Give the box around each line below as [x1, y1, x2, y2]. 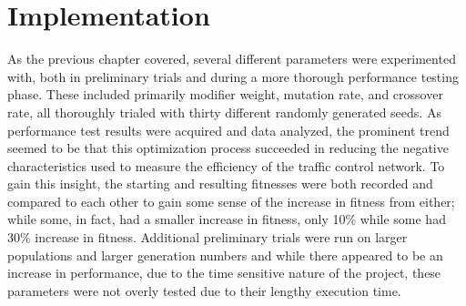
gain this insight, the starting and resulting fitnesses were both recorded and [7, 174, 433, 193]
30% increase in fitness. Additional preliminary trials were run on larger [7, 228, 408, 247]
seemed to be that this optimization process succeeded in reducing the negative [7, 138, 449, 158]
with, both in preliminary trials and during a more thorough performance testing [7, 66, 459, 86]
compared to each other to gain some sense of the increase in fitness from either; [7, 191, 455, 210]
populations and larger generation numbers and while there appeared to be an [7, 245, 443, 264]
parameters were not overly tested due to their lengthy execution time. [7, 280, 401, 300]
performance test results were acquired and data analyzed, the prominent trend [7, 120, 450, 139]
